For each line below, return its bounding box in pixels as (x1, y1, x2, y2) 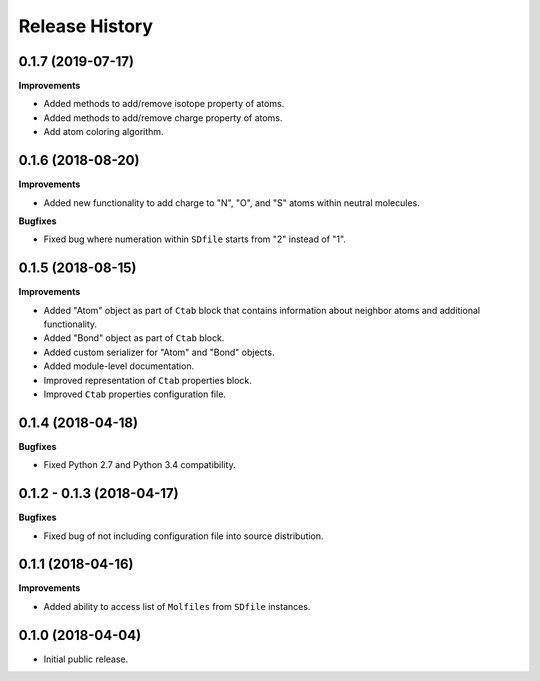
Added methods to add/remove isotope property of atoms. (43, 98, 285, 110)
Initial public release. (43, 653, 129, 665)
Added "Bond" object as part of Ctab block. (43, 332, 225, 344)
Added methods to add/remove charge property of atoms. (43, 111, 283, 124)
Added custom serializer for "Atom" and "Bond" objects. (43, 346, 275, 358)
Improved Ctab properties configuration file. (43, 388, 227, 400)
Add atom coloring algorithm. (43, 126, 164, 138)
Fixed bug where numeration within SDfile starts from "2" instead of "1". (43, 233, 347, 245)
